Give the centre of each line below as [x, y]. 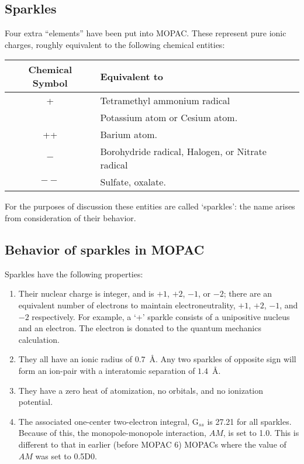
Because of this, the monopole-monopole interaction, [113, 433]
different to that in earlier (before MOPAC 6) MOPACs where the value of [152, 444]
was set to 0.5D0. [66, 456]
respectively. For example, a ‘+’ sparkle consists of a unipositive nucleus [161, 316]
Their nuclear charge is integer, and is [86, 293]
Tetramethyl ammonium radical [165, 101]
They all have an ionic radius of [75, 359]
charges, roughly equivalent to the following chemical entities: [115, 44]
